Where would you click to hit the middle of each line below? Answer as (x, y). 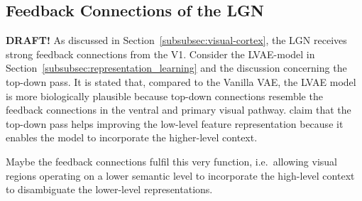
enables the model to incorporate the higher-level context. (132, 137)
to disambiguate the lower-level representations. (109, 189)
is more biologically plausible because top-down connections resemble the (164, 96)
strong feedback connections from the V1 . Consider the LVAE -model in (160, 54)
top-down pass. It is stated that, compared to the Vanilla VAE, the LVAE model (181, 81)
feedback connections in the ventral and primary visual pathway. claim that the (179, 110)
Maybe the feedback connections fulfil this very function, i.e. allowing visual (171, 161)
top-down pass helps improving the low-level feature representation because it (175, 123)
